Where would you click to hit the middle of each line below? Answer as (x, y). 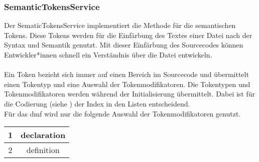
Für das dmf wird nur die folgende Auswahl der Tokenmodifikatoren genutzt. (122, 113)
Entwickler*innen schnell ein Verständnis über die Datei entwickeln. (108, 54)
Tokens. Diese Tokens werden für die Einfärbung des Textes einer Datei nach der (128, 35)
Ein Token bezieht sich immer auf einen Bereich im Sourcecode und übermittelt (126, 74)
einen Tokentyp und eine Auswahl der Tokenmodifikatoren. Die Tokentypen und (127, 84)
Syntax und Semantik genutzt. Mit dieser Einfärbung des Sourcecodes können (124, 45)
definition (43, 150)
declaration (43, 135)
